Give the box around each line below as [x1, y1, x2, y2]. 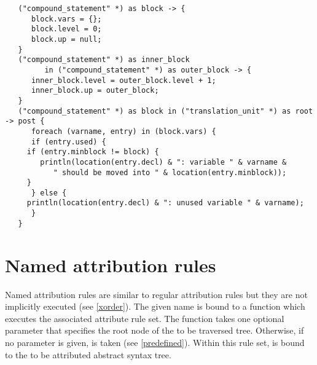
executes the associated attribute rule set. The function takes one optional [5, 312, 284, 324]
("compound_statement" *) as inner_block [18, 55, 190, 65]
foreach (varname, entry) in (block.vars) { [31, 127, 216, 136]
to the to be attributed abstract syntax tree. [5, 348, 171, 361]
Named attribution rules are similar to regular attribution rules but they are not [5, 288, 308, 300]
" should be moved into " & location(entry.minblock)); [53, 168, 287, 177]
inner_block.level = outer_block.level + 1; [31, 76, 216, 85]
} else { [31, 188, 67, 197]
